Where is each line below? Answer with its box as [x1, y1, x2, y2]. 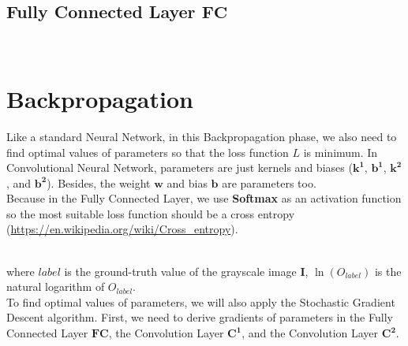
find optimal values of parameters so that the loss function [6, 143, 289, 160]
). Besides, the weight [47, 174, 151, 191]
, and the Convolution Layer [241, 325, 379, 341]
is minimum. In [303, 143, 378, 160]
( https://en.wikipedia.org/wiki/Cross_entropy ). [6, 221, 238, 237]
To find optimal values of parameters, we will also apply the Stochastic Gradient [6, 293, 395, 310]
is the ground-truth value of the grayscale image [64, 262, 297, 279]
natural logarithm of [6, 278, 105, 295]
